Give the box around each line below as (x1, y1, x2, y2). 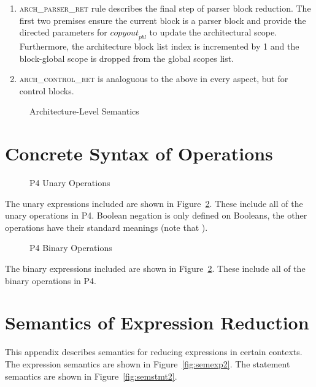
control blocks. (19, 84, 74, 97)
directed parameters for (19, 26, 107, 39)
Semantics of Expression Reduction (5, 310, 309, 335)
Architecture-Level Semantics (29, 105, 139, 118)
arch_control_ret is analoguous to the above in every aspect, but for (19, 72, 288, 85)
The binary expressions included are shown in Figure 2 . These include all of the (5, 262, 306, 275)
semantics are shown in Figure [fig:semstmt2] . (5, 369, 177, 382)
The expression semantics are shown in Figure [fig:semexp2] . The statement (5, 357, 290, 370)
